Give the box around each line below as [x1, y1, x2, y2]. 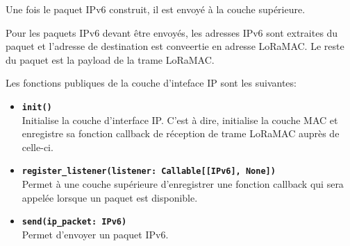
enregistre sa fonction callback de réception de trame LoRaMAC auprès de [22, 126, 340, 141]
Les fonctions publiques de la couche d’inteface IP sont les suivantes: [6, 76, 297, 90]
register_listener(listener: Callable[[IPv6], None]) [22, 166, 276, 177]
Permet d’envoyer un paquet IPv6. [22, 227, 169, 241]
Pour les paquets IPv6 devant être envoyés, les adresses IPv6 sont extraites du [6, 25, 338, 39]
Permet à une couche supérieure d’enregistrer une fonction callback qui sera [22, 177, 344, 191]
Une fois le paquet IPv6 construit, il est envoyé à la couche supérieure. [6, 2, 306, 16]
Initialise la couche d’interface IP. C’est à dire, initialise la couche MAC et [22, 112, 338, 127]
